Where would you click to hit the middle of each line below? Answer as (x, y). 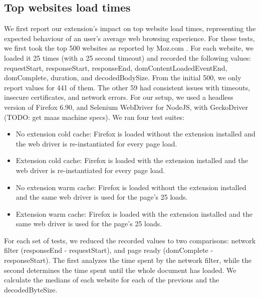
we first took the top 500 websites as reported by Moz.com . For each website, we (129, 48)
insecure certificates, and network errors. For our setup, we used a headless (119, 97)
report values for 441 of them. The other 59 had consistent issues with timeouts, (127, 87)
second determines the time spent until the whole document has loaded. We (120, 270)
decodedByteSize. (31, 289)
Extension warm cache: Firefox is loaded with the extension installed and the (134, 213)
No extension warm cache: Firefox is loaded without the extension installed (131, 187)
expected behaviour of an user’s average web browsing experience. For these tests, (129, 38)
